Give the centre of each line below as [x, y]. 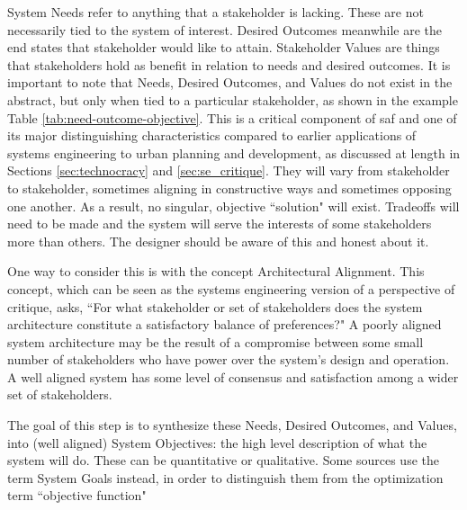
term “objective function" [77, 495]
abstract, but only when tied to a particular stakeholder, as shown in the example [233, 99]
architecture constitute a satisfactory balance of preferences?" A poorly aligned [225, 324]
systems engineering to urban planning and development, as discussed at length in [234, 152]
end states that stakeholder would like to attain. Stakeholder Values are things [224, 47]
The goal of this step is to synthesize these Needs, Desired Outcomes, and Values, [232, 425]
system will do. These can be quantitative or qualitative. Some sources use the [223, 460]
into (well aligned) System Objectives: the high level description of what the [217, 442]
